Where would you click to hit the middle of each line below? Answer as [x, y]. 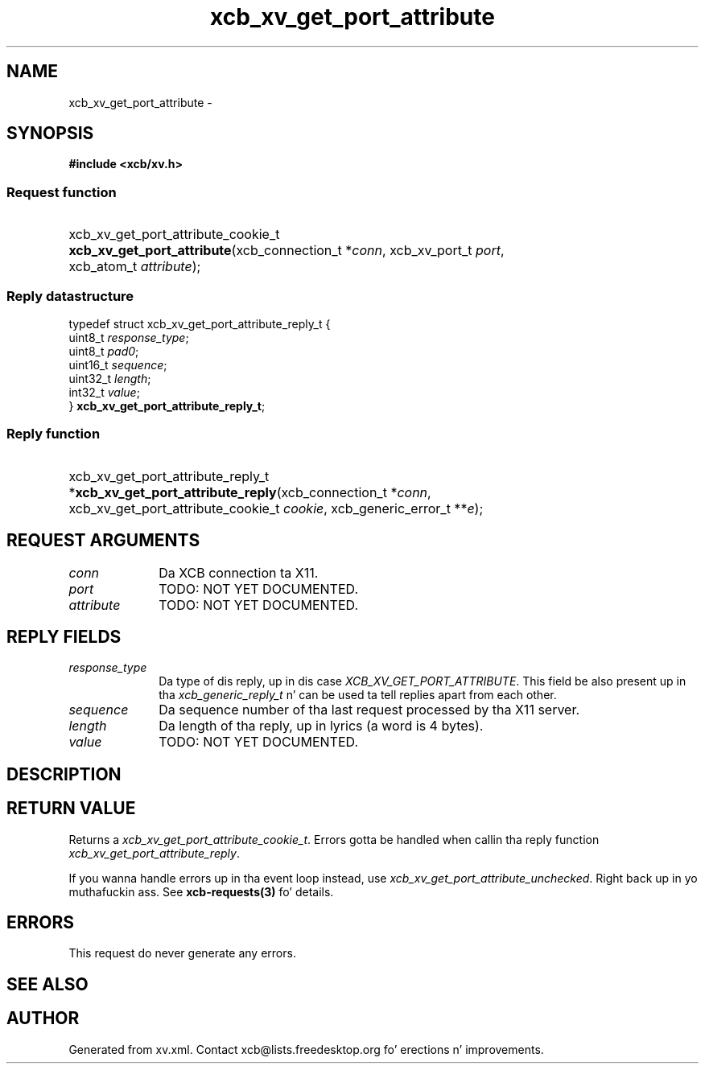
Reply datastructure [70, 296]
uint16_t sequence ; [118, 364]
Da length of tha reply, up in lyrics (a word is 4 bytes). [321, 726]
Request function [62, 192]
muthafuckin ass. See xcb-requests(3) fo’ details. [201, 891]
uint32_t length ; [110, 378]
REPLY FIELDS [64, 636]
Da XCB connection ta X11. [239, 572]
